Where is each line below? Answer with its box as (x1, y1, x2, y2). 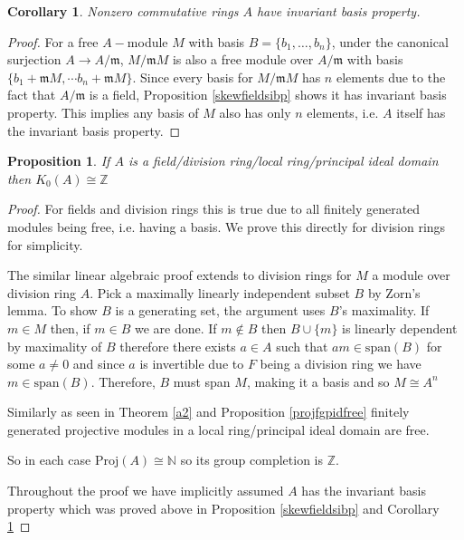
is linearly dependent (342, 318, 458, 337)
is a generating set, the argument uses (115, 301, 326, 320)
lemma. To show (7, 301, 98, 320)
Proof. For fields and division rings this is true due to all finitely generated (7, 199, 421, 218)
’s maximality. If (338, 301, 430, 320)
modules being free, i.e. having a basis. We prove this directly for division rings (7, 217, 446, 236)
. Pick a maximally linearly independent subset (90, 283, 350, 302)
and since (72, 354, 125, 373)
